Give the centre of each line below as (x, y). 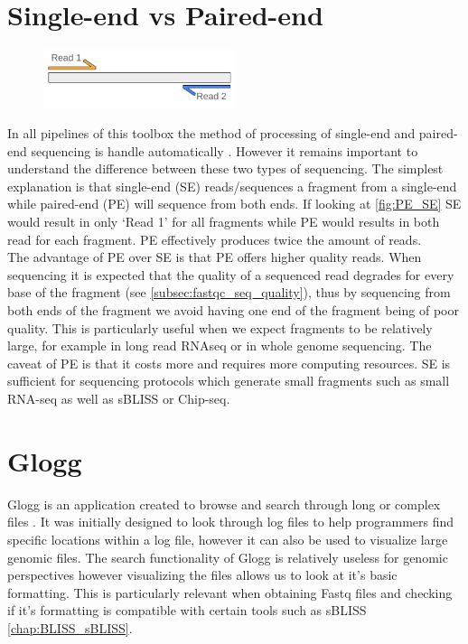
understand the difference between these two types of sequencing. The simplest (225, 168)
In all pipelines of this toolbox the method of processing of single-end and (211, 133)
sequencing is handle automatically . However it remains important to (225, 150)
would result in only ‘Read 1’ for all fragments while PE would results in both (224, 222)
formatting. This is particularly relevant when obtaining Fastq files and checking (230, 592)
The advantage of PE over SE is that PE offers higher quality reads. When (215, 257)
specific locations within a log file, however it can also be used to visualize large (228, 539)
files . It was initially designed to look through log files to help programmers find (231, 522)
